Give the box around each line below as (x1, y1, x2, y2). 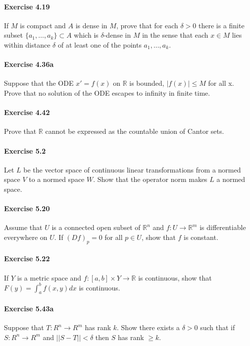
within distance (4, 39, 50, 50)
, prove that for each (116, 20, 178, 30)
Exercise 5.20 (4, 203, 50, 214)
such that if (200, 322, 235, 333)
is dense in (75, 20, 107, 30)
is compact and (20, 20, 66, 30)
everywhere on (4, 231, 48, 242)
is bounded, (129, 78, 164, 88)
